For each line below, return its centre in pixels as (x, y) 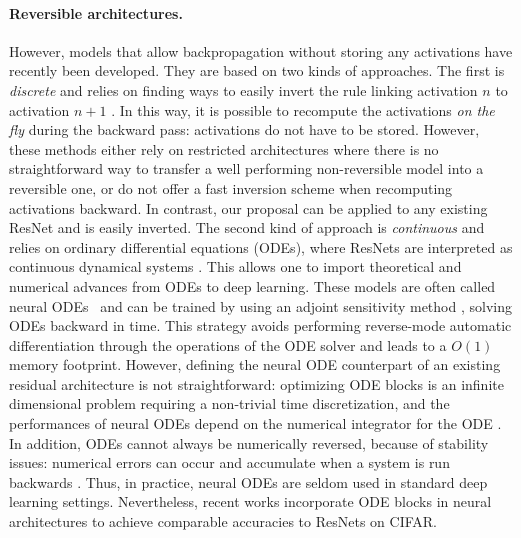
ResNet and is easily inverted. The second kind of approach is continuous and (247, 227)
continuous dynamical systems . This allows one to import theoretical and (235, 266)
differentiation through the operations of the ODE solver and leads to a (228, 344)
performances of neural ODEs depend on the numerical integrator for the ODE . (255, 423)
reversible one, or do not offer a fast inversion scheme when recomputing (231, 187)
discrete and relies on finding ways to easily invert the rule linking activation (243, 89)
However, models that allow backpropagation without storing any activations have (261, 50)
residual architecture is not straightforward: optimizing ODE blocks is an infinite (256, 383)
